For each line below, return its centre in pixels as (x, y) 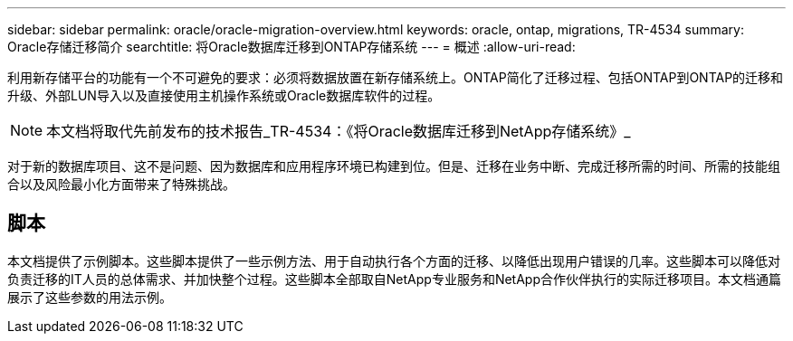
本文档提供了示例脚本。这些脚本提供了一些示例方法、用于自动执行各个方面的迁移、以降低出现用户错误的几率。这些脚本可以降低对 (394, 260)
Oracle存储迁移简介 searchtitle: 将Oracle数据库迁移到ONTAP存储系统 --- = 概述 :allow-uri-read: (291, 47)
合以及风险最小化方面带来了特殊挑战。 (121, 184)
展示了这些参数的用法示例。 (90, 297)
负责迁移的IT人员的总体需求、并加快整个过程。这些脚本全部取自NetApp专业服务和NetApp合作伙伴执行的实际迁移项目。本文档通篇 (394, 279)
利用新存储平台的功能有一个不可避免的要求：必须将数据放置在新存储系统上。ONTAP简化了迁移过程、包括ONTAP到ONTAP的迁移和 (396, 77)
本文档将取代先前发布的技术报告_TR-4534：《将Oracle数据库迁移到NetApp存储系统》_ (339, 131)
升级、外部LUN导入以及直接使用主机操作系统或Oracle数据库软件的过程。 (224, 95)
